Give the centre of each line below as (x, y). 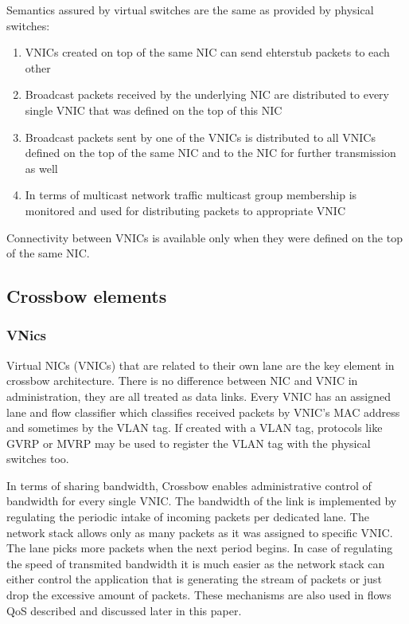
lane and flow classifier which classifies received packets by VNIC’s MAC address (203, 412)
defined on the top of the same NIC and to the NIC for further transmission (210, 153)
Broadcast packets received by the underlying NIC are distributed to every (207, 94)
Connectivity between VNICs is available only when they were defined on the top (204, 237)
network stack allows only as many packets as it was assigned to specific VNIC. (200, 532)
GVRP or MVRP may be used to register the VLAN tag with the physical (189, 443)
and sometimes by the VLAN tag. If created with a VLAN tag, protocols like (195, 428)
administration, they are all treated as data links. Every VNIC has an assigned (199, 396)
